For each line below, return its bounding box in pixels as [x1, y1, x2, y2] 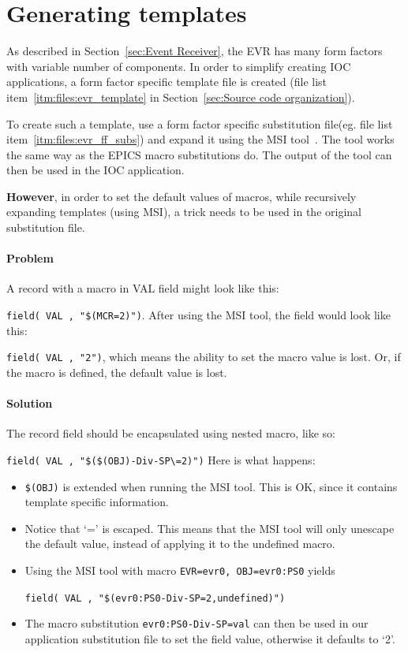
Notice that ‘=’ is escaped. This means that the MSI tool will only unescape [24, 520, 395, 536]
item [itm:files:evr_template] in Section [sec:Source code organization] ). [6, 88, 355, 105]
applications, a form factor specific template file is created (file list [6, 73, 328, 90]
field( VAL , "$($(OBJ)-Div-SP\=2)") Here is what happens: [6, 451, 316, 468]
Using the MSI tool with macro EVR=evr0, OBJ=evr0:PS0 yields [24, 562, 335, 579]
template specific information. [24, 494, 169, 510]
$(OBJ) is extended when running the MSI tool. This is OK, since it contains [24, 478, 398, 494]
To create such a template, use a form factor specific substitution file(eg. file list [6, 115, 393, 132]
